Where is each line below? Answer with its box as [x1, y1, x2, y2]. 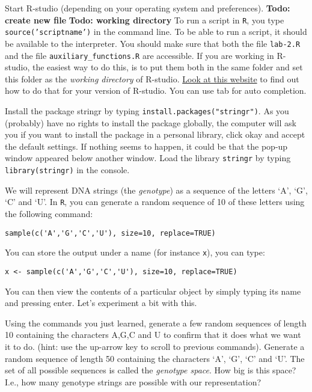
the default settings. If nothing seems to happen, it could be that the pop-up [5, 139, 288, 152]
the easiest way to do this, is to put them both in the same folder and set [32, 61, 303, 73]
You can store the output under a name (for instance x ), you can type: [5, 246, 265, 259]
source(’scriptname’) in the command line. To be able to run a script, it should [5, 25, 307, 38]
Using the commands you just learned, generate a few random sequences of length [5, 316, 307, 329]
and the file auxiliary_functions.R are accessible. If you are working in [5, 49, 274, 61]
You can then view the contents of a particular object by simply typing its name [5, 284, 301, 297]
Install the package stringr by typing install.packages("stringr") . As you [5, 105, 289, 117]
